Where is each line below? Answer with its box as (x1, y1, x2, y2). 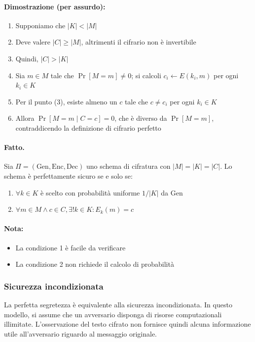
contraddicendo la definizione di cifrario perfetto (15, 122, 161, 133)
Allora (15, 113, 35, 123)
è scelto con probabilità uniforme (40, 187, 140, 197)
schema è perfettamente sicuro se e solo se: (4, 170, 133, 181)
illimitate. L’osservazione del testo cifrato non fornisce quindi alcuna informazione (4, 319, 251, 329)
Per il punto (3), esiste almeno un (15, 96, 117, 106)
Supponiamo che (15, 20, 66, 30)
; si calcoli (131, 70, 161, 80)
